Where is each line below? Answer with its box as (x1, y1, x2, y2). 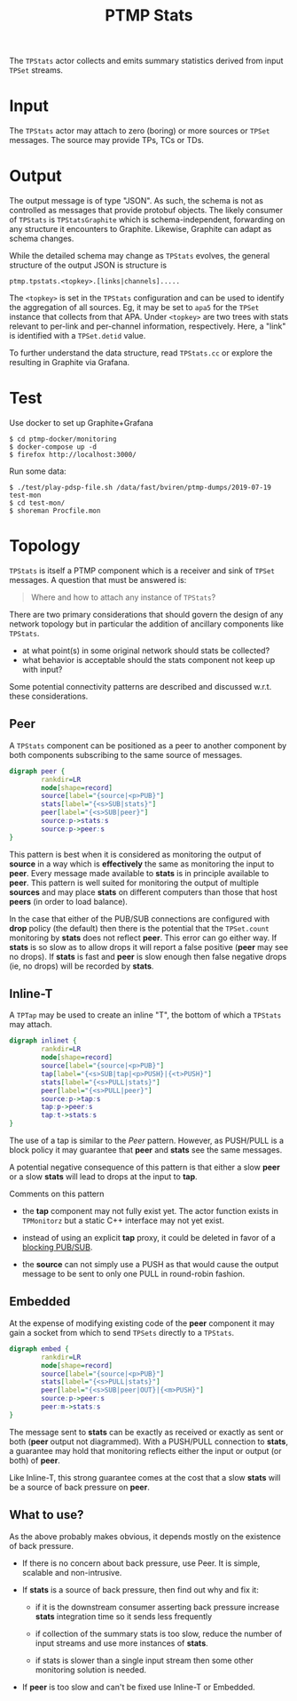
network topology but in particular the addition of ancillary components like (9, 619, 284, 629)
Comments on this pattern (9, 1188, 105, 1200)
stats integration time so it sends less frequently (35, 1610, 213, 1622)
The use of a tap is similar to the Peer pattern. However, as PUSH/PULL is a (9, 1135, 285, 1146)
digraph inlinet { (9, 1036, 77, 1045)
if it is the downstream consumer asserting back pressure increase (35, 1601, 280, 1612)
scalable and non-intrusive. (21, 1567, 122, 1577)
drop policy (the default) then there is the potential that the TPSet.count (9, 922, 270, 933)
